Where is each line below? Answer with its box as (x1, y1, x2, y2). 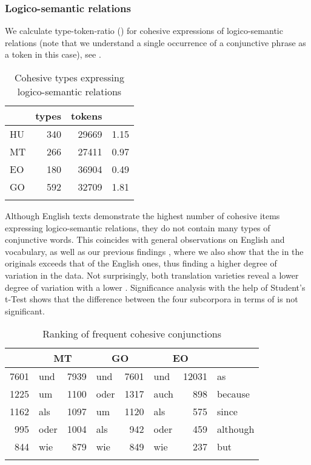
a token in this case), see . (5, 48, 101, 61)
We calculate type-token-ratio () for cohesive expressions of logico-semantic (5, 24, 283, 37)
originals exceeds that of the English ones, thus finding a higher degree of (5, 257, 277, 270)
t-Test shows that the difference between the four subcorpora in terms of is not (5, 293, 298, 305)
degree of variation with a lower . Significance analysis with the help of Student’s (5, 280, 306, 293)
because (216, 387, 250, 401)
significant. (5, 304, 45, 317)
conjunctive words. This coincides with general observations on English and (5, 233, 285, 246)
